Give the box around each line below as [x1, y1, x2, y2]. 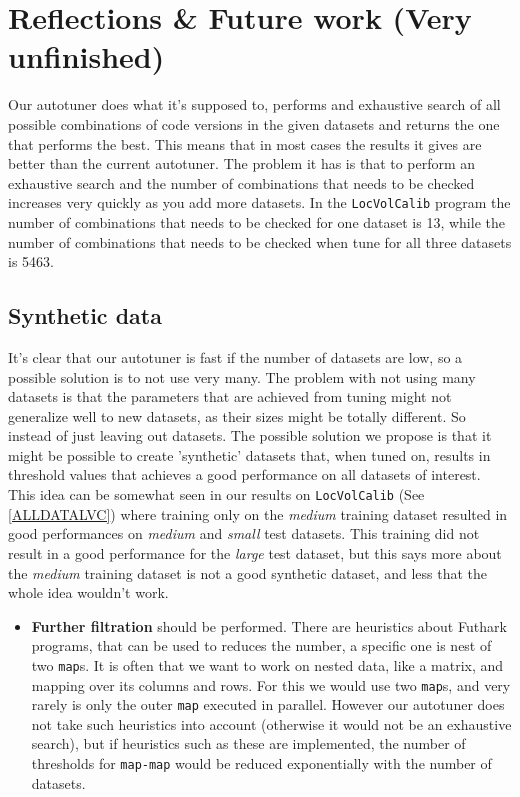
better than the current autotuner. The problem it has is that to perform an [8, 153, 476, 174]
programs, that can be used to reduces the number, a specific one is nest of [31, 635, 492, 656]
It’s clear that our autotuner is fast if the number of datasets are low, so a [8, 346, 463, 367]
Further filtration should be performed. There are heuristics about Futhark [31, 615, 507, 636]
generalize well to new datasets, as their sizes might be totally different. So [8, 405, 466, 426]
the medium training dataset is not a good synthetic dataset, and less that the [8, 562, 487, 583]
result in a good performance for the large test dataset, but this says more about [8, 542, 502, 563]
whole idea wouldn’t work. [8, 582, 169, 603]
